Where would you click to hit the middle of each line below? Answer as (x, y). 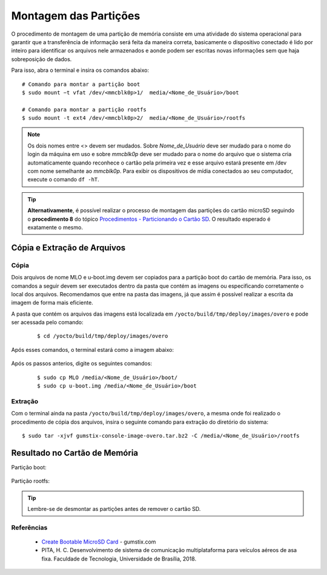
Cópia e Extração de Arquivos (68, 248)
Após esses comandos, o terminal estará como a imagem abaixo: (93, 349)
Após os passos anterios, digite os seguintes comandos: (82, 363)
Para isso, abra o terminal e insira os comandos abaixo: (80, 70)
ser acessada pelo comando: (48, 322)
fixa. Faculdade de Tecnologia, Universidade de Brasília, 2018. (119, 559)
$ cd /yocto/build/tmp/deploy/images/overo (103, 336)
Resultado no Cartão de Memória (75, 453)
